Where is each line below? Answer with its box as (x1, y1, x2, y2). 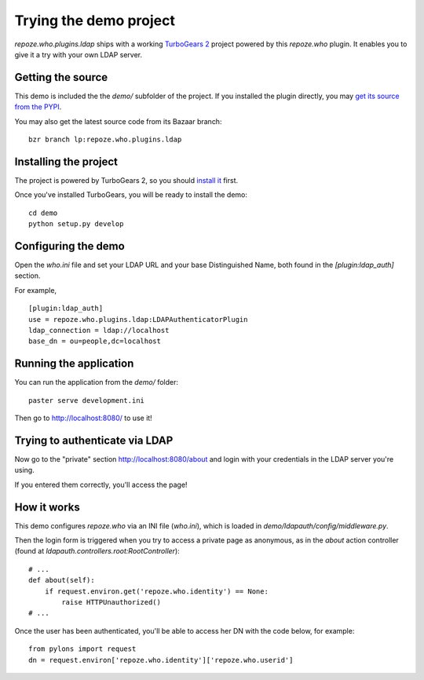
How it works (14, 500, 80, 514)
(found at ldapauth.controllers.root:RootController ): (14, 547, 180, 556)
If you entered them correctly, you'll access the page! (14, 480, 188, 489)
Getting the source (14, 71, 108, 84)
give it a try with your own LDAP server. (14, 49, 143, 59)
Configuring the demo (14, 239, 125, 253)
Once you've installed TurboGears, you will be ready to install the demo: (14, 190, 247, 199)
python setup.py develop (28, 220, 124, 228)
